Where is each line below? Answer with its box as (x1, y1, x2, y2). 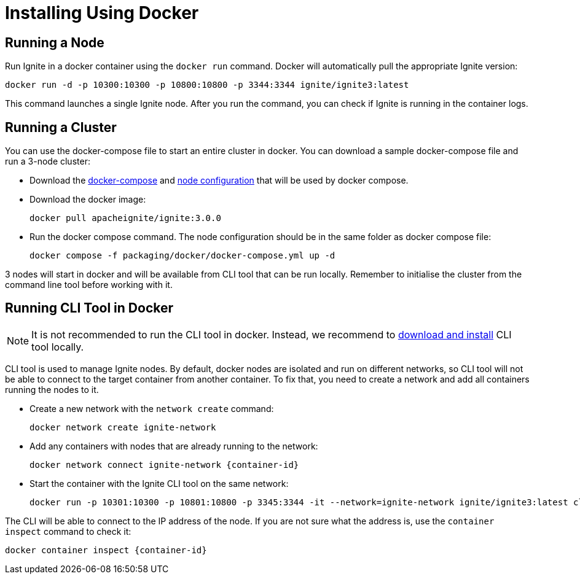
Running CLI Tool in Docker (5, 300, 174, 316)
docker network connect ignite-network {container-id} (29, 459, 299, 470)
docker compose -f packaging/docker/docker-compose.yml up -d (29, 251, 335, 261)
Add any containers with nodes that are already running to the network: (29, 440, 318, 451)
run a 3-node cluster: (5, 156, 90, 167)
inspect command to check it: (5, 526, 131, 537)
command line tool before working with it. (5, 279, 173, 290)
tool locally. (31, 340, 84, 353)
